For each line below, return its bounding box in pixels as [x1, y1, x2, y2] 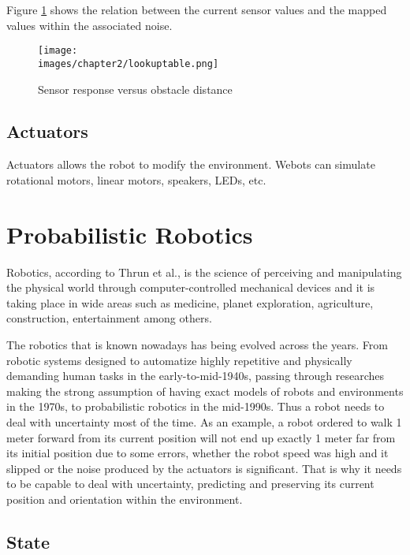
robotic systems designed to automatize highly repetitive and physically [6, 352, 352, 368]
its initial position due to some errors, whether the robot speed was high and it [6, 445, 389, 461]
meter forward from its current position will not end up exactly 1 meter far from [6, 429, 396, 445]
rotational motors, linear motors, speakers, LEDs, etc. [6, 171, 266, 188]
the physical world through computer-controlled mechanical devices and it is [6, 279, 375, 296]
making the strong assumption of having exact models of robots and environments [6, 382, 404, 399]
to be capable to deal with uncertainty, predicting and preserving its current [6, 475, 375, 492]
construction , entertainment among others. [6, 310, 212, 326]
